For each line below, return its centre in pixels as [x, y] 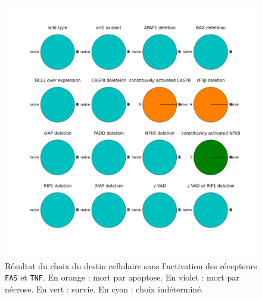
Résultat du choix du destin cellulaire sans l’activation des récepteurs [131, 265]
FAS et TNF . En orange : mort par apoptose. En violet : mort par [122, 277]
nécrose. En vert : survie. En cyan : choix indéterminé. [104, 289]
